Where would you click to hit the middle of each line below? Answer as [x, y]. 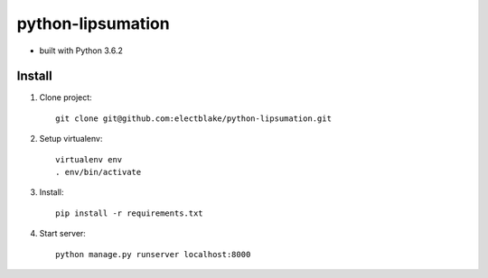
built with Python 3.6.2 [81, 51]
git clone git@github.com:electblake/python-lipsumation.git [193, 118]
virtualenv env [89, 159]
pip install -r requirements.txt [129, 213]
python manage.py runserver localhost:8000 [153, 254]
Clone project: [66, 97]
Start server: [62, 234]
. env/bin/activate [99, 172]
